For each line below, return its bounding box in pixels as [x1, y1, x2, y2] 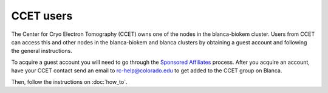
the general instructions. [11, 47, 72, 55]
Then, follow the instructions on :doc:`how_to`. [11, 78, 128, 85]
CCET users [11, 9, 73, 22]
